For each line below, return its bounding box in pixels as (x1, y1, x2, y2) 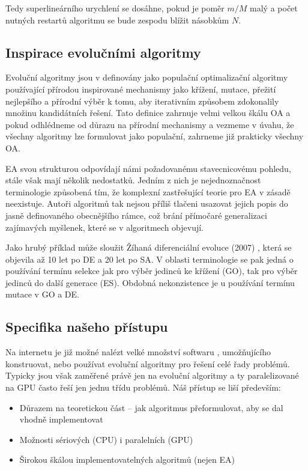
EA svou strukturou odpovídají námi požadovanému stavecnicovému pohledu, (5, 162, 291, 174)
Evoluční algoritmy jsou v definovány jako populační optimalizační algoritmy (5, 71, 288, 84)
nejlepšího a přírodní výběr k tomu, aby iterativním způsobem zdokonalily (5, 94, 279, 107)
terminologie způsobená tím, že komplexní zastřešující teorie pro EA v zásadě (5, 185, 291, 198)
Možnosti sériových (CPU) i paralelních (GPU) (19, 433, 193, 445)
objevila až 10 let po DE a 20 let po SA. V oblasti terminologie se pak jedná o (5, 252, 294, 265)
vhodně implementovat (19, 413, 103, 426)
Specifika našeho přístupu (5, 317, 168, 336)
